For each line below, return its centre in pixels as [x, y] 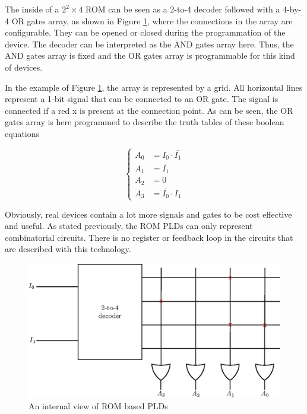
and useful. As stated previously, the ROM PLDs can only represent [129, 226]
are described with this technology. [68, 249]
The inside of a [32, 9]
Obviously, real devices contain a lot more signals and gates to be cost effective [148, 214]
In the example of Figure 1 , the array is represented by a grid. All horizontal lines [154, 87]
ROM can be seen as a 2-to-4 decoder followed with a [183, 9]
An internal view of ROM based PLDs [98, 405]
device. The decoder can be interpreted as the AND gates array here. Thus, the [149, 44]
